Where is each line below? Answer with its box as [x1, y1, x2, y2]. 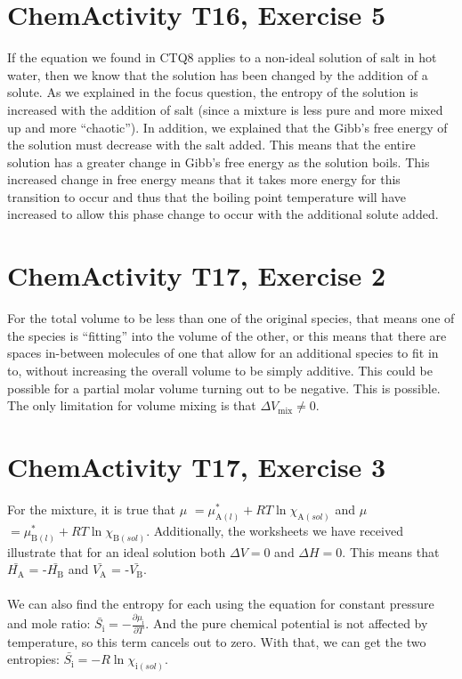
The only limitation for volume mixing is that [7, 396, 256, 415]
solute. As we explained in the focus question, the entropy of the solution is [7, 83, 418, 101]
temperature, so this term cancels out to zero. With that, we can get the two [7, 632, 426, 651]
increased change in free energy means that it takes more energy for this [7, 170, 401, 189]
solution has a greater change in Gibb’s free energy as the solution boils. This [7, 152, 430, 171]
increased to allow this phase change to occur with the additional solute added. [7, 205, 439, 223]
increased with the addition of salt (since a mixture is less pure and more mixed [7, 100, 443, 118]
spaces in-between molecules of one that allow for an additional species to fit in [7, 344, 439, 362]
